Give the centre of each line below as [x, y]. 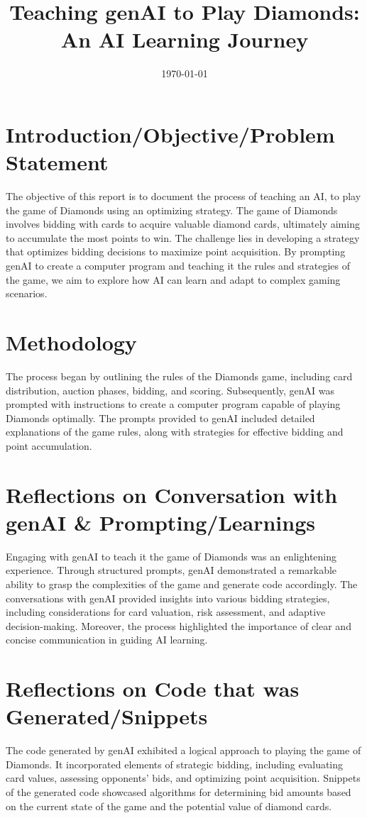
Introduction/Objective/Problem [170, 134]
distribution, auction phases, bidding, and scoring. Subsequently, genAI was [170, 390]
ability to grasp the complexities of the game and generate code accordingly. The [182, 584]
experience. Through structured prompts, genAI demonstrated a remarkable [171, 570]
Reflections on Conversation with [172, 494]
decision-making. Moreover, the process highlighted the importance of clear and [179, 625]
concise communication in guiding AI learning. [107, 640]
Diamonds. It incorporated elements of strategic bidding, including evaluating [175, 764]
